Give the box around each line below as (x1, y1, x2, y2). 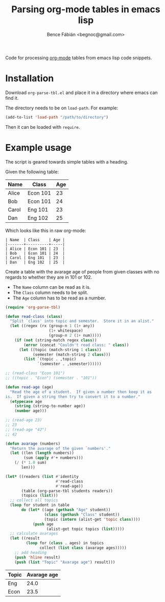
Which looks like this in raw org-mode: (5, 227, 86, 234)
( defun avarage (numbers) (5, 441, 60, 446)
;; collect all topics (10, 498, 58, 503)
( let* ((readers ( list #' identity (5, 474, 79, 479)
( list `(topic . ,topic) (23, 357, 77, 362)
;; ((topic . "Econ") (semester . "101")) (5, 376, 97, 381)
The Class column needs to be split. (12, 289, 88, 295)
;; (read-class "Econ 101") (5, 371, 65, 376)
